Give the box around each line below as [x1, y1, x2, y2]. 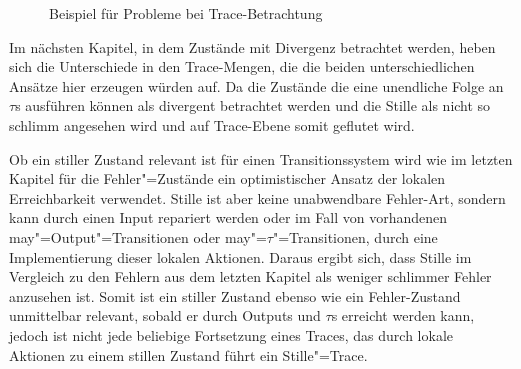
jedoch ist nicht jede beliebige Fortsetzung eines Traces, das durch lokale [9, 324, 454, 345]
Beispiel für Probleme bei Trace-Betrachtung [49, 3, 323, 23]
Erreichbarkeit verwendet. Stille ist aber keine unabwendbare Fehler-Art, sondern [9, 187, 506, 208]
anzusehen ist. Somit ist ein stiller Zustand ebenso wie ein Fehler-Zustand [9, 285, 461, 306]
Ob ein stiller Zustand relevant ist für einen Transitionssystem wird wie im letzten [9, 148, 513, 169]
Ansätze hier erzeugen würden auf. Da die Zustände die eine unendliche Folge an [9, 75, 504, 96]
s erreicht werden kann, [331, 305, 475, 326]
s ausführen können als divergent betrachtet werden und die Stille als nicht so [15, 95, 491, 116]
